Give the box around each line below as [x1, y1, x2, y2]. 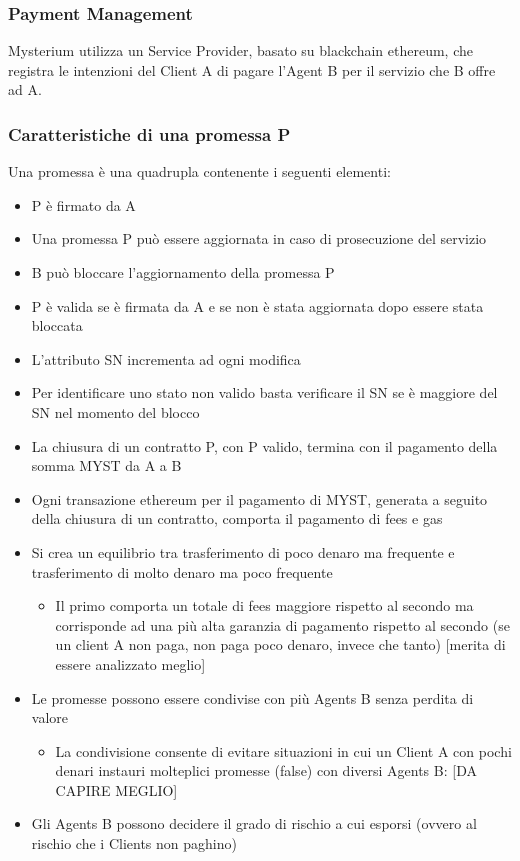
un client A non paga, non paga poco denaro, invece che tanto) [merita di [55, 634, 506, 655]
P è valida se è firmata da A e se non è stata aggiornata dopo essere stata [31, 295, 484, 316]
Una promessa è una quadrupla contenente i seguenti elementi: [8, 161, 391, 182]
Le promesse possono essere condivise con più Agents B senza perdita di [31, 687, 474, 708]
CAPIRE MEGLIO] [55, 779, 178, 800]
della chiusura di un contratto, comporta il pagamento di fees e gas [31, 508, 443, 529]
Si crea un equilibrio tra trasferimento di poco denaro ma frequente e [31, 541, 455, 562]
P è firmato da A [31, 194, 136, 215]
